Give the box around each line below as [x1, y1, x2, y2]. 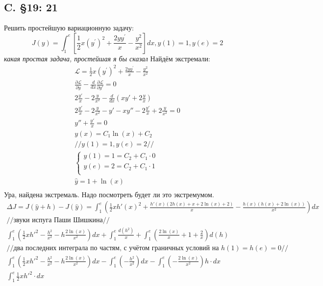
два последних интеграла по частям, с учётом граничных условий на [13, 244, 219, 252]
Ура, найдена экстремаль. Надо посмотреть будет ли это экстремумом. [4, 189, 214, 199]
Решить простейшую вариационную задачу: [4, 23, 134, 33]
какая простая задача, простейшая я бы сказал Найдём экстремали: [4, 53, 210, 63]
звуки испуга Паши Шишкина [13, 217, 103, 224]
